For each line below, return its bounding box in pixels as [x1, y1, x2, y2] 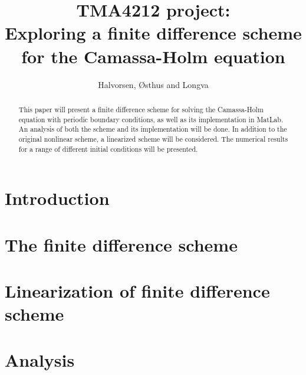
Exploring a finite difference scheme [5, 21, 302, 45]
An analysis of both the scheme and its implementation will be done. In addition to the [18, 124, 287, 134]
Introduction [5, 186, 110, 210]
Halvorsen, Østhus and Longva [98, 78, 209, 90]
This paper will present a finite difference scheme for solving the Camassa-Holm [18, 104, 264, 114]
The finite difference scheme [5, 232, 238, 256]
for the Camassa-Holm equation [21, 44, 285, 68]
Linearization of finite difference [5, 278, 270, 302]
